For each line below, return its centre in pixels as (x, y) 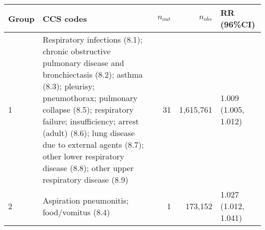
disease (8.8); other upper (88, 168)
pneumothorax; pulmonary (90, 98)
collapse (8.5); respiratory (88, 109)
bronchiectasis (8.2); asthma (93, 74)
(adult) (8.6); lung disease (89, 133)
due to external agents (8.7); (93, 144)
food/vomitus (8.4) (76, 212)
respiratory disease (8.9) (85, 179)
